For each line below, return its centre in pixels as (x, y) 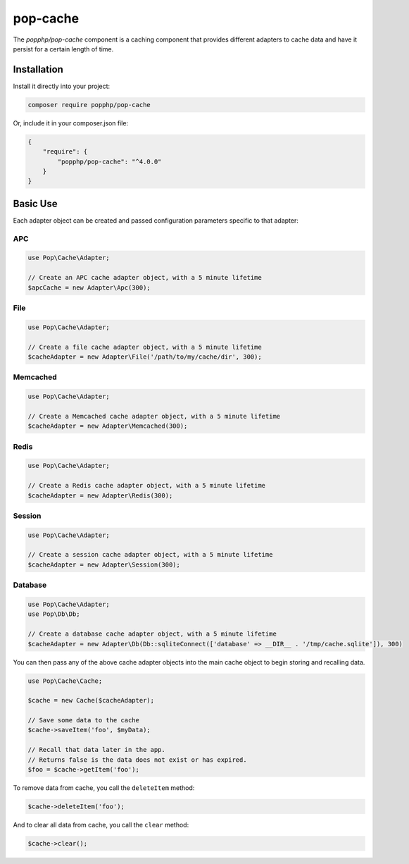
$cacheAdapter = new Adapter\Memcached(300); (108, 426)
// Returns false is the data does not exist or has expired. (137, 760)
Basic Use (35, 203)
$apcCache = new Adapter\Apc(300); (89, 288)
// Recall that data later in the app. (96, 750)
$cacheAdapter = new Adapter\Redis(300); (100, 495)
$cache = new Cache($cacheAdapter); (91, 701)
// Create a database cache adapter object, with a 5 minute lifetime (152, 634)
